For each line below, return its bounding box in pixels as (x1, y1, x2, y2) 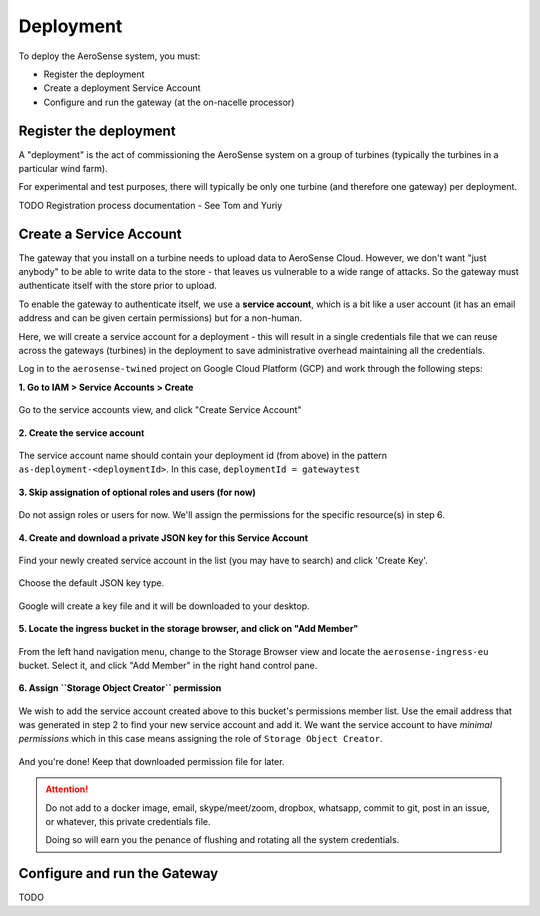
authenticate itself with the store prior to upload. (18, 280, 217, 292)
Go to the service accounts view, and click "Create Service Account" (18, 404, 302, 416)
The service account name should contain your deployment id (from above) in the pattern (18, 450, 388, 461)
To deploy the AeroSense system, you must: (18, 50, 201, 62)
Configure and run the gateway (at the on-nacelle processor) (43, 96, 295, 108)
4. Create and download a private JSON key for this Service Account (18, 531, 309, 544)
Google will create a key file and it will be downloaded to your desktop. (18, 600, 310, 612)
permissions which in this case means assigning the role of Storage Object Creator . (18, 733, 383, 745)
